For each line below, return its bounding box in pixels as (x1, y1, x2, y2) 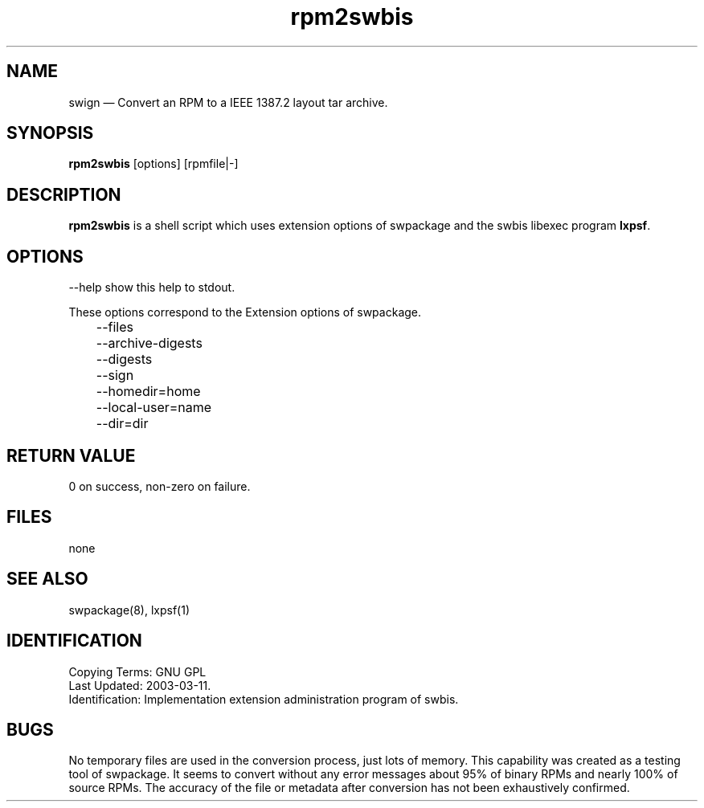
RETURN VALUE (6, 445, 136, 466)
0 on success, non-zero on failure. (68, 479, 251, 493)
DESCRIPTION (6, 184, 121, 205)
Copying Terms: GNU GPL (68, 664, 207, 679)
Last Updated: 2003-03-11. (68, 678, 211, 692)
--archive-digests (96, 335, 203, 352)
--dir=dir (96, 415, 149, 432)
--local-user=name (96, 399, 212, 416)
